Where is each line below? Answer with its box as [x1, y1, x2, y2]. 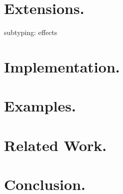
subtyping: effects [4, 27, 57, 37]
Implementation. [4, 56, 120, 76]
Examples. [4, 95, 76, 116]
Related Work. [4, 134, 107, 155]
